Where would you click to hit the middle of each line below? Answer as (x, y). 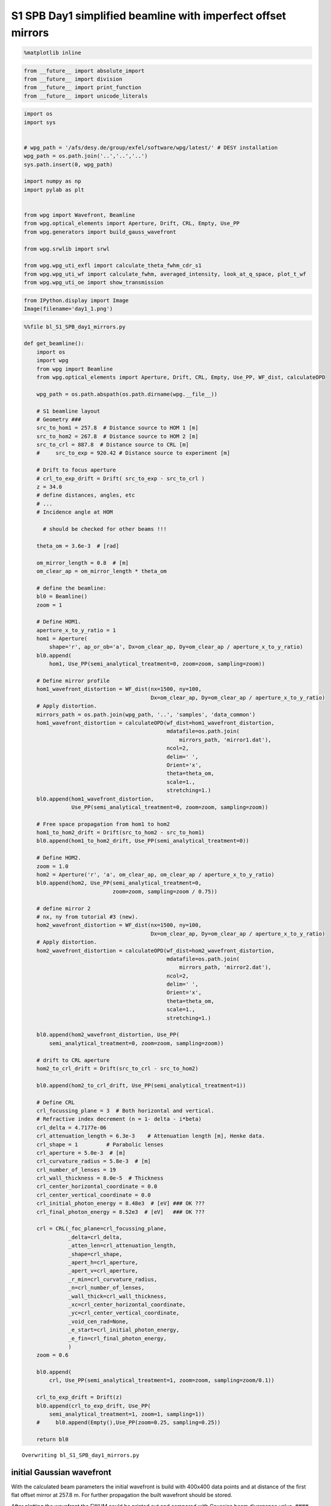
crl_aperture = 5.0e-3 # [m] (81, 1153)
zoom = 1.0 (52, 866)
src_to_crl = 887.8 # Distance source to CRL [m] (113, 445)
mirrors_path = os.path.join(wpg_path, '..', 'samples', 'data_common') (146, 714)
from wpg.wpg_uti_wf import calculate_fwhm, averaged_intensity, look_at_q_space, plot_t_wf (165, 274)
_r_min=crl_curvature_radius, (113, 1279)
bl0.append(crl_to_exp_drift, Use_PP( (94, 1406)
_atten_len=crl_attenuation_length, (122, 1246)
